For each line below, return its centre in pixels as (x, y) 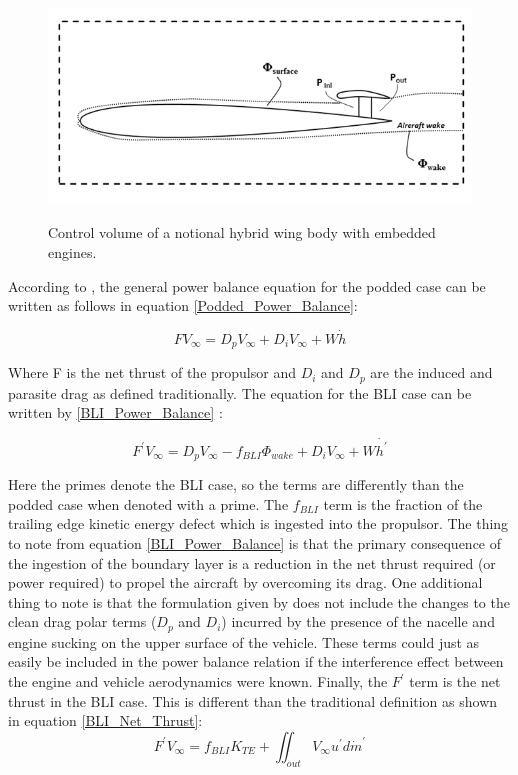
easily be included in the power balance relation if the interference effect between (256, 661)
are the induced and (431, 372)
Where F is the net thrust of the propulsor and (152, 372)
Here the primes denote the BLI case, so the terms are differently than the (236, 484)
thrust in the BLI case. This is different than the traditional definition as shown (253, 700)
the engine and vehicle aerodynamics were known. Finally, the (198, 681)
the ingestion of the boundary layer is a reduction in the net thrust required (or (252, 562)
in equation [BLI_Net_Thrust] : (105, 720)
